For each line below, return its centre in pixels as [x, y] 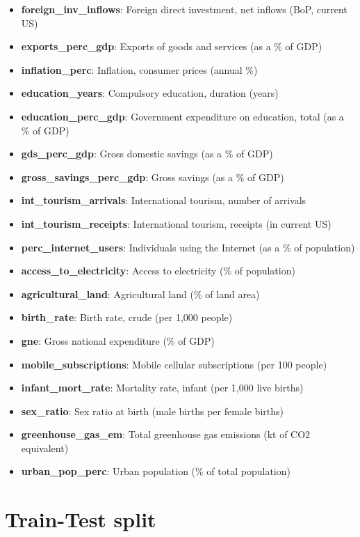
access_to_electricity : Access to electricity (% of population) [158, 271]
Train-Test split [81, 519]
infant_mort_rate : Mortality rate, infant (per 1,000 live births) [162, 388]
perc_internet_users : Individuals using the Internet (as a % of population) [188, 247]
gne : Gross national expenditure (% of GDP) [118, 340]
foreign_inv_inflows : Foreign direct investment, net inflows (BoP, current [184, 9]
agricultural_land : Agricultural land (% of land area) [140, 294]
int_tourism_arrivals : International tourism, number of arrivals [164, 200]
